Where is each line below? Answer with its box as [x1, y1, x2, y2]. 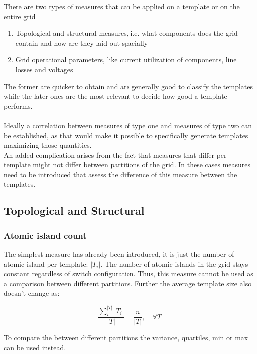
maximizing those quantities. [4, 140, 92, 150]
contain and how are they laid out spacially [15, 37, 148, 48]
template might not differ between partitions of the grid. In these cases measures [4, 159, 251, 170]
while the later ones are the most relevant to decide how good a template [4, 91, 227, 101]
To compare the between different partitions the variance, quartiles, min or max [4, 332, 248, 343]
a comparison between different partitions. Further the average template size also [4, 278, 252, 288]
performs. [4, 100, 33, 111]
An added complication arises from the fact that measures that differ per [4, 149, 227, 160]
